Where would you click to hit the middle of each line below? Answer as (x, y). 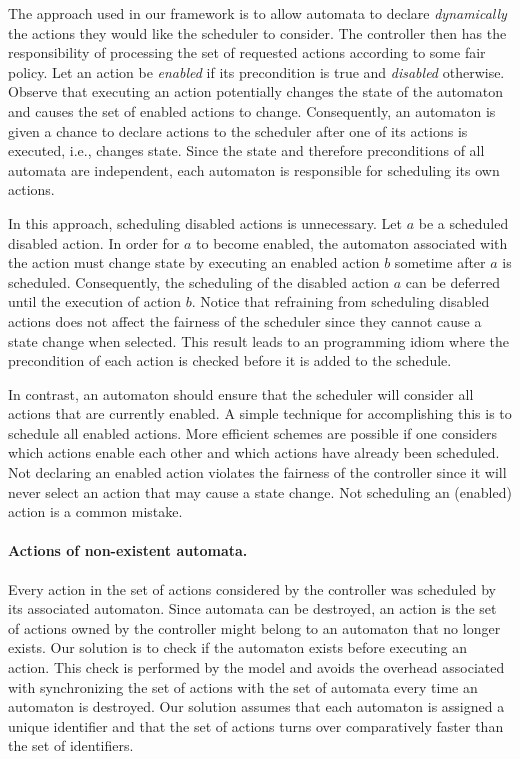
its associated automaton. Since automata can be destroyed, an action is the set (252, 608)
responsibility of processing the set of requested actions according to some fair (247, 52)
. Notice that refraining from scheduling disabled (340, 301)
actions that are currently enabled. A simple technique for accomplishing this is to (260, 413)
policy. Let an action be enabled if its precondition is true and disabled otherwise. (256, 71)
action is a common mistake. (95, 511)
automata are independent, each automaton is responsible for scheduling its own (254, 169)
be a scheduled (463, 222)
